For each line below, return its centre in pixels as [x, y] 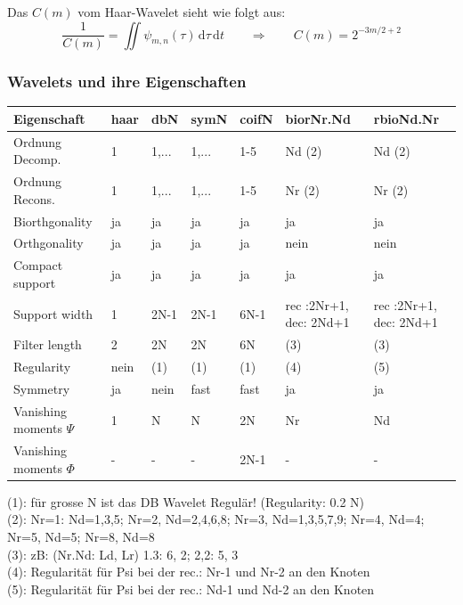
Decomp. [37, 159]
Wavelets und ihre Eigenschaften [127, 82]
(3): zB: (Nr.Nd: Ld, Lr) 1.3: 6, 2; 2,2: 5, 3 [123, 554]
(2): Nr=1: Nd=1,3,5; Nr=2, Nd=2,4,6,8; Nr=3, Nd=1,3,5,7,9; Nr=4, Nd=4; [216, 519]
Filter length [48, 344]
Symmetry [42, 388]
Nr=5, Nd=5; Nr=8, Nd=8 [81, 537]
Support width [53, 313]
